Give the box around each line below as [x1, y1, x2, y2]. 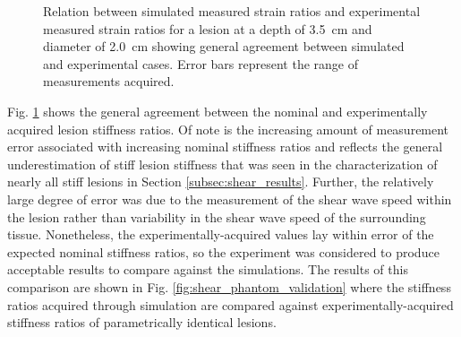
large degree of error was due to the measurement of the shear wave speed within [7, 189, 452, 208]
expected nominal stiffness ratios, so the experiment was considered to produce [7, 242, 440, 261]
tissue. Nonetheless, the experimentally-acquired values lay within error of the [7, 225, 434, 244]
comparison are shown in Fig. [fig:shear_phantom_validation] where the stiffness [7, 277, 451, 296]
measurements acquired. [43, 72, 175, 91]
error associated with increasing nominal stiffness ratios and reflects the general [7, 137, 443, 156]
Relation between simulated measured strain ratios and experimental [43, 2, 421, 20]
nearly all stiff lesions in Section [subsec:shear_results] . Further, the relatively [7, 172, 434, 191]
